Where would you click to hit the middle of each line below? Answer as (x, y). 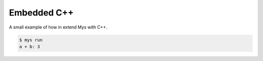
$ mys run (31, 40)
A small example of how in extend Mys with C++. (58, 27)
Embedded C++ (41, 13)
